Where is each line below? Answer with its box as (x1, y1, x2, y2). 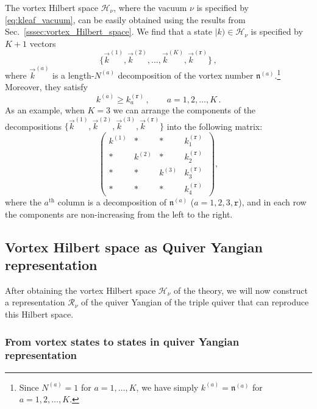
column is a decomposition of (57, 196, 166, 208)
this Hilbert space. (5, 308, 74, 321)
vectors (29, 37, 56, 49)
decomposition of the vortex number (118, 68, 254, 81)
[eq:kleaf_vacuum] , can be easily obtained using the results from (5, 13, 246, 26)
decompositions (5, 119, 62, 132)
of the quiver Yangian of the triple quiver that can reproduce (80, 296, 309, 308)
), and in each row (238, 196, 307, 208)
